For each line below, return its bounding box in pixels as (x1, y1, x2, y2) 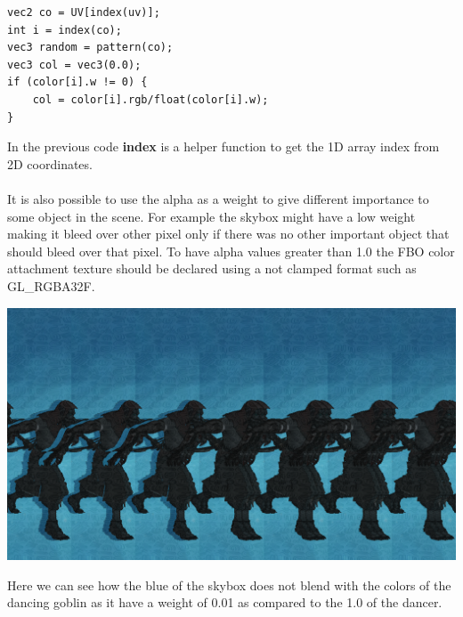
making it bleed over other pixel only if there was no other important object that (7, 224, 450, 243)
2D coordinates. (7, 154, 93, 173)
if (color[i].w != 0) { (7, 76, 148, 89)
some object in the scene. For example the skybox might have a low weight (7, 207, 416, 225)
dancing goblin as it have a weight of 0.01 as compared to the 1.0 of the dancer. (7, 593, 443, 612)
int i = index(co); (7, 23, 122, 37)
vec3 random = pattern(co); (7, 41, 174, 54)
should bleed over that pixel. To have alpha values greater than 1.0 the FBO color (7, 241, 455, 260)
